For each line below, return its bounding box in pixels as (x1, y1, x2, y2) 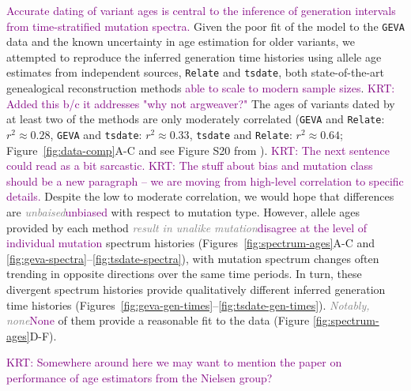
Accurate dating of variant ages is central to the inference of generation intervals (6, 2, 396, 18)
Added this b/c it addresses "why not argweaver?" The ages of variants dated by (6, 95, 395, 111)
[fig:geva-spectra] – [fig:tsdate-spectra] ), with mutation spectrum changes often (6, 250, 379, 266)
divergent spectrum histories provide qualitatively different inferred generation (6, 280, 386, 297)
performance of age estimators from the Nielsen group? (6, 369, 273, 385)
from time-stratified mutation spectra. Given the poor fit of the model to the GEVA (6, 17, 405, 34)
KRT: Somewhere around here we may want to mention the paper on (6, 354, 342, 370)
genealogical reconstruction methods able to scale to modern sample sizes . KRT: (6, 80, 395, 96)
